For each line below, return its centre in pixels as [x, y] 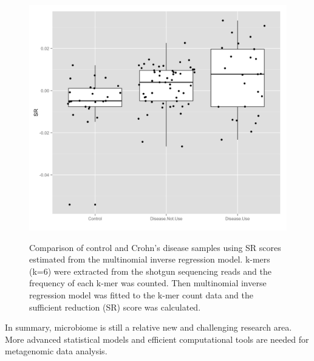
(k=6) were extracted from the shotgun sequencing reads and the [150, 271]
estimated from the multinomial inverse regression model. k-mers [150, 259]
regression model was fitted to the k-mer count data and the [141, 294]
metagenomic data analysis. [56, 351]
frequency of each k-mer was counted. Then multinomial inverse [148, 283]
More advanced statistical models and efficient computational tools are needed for [157, 339]
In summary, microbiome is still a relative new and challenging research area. [148, 327]
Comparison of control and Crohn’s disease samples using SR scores [155, 247]
